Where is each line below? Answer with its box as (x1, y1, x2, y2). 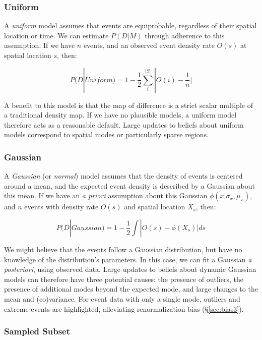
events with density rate (24, 201, 99, 212)
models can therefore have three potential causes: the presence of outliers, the (4, 273, 243, 284)
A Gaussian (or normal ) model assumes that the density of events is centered (4, 171, 243, 181)
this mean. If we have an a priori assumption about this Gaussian (4, 190, 208, 201)
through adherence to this (145, 30, 225, 40)
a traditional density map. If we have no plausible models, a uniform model (4, 109, 237, 120)
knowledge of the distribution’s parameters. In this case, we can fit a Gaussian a (4, 254, 252, 264)
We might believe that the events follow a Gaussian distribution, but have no (4, 244, 242, 254)
